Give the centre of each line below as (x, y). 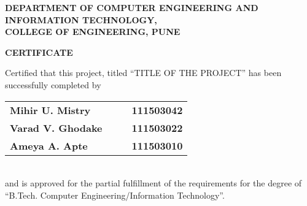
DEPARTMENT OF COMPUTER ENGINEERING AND (132, 7)
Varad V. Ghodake (56, 128)
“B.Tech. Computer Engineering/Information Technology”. (115, 195)
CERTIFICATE (39, 52)
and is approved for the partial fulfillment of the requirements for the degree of (153, 183)
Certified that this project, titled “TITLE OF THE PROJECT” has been (143, 73)
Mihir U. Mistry (50, 110)
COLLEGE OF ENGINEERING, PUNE (93, 32)
